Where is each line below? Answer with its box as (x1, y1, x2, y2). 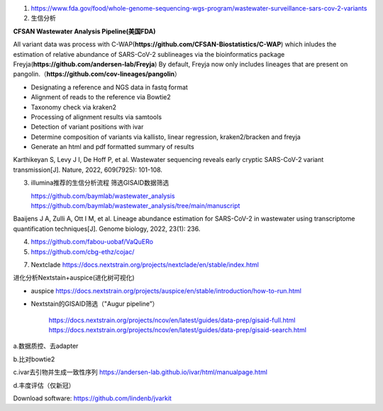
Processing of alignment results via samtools (30, 112, 162, 121)
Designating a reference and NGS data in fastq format (30, 82, 188, 92)
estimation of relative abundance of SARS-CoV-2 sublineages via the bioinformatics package (13, 50, 285, 58)
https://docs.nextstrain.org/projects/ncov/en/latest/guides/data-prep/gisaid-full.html (48, 316, 296, 324)
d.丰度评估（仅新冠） (13, 380, 75, 390)
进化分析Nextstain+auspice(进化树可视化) (13, 273, 135, 282)
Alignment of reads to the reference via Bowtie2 (30, 93, 172, 102)
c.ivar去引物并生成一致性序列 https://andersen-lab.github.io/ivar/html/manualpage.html (13, 368, 267, 376)
